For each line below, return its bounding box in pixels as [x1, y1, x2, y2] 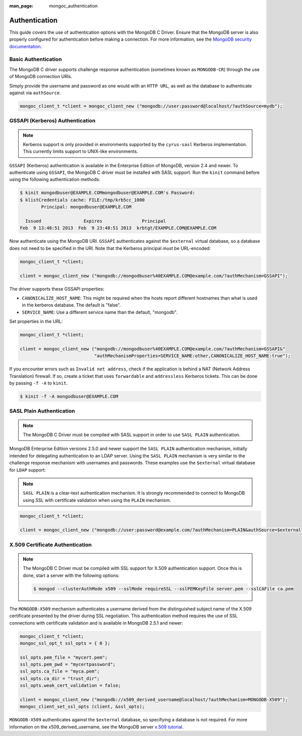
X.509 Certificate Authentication [9, 541, 92, 548]
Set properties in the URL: [9, 318, 63, 324]
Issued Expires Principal [25, 218, 166, 224]
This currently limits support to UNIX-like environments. [23, 149, 138, 155]
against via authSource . [9, 90, 61, 96]
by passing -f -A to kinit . [9, 380, 68, 386]
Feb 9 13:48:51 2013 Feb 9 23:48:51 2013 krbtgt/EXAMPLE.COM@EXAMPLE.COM [20, 225, 216, 231]
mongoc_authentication [49, 3, 98, 9]
